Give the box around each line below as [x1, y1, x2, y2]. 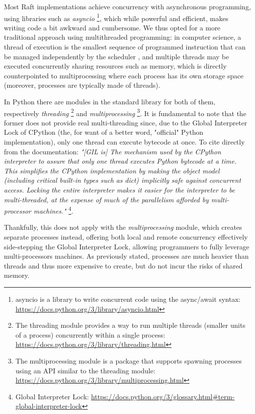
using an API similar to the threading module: [15, 365, 155, 375]
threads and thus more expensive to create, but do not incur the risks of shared [4, 260, 243, 270]
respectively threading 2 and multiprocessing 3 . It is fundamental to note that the [4, 106, 247, 118]
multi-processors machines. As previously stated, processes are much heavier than [4, 251, 249, 261]
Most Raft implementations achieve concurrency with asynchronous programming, [4, 1, 251, 11]
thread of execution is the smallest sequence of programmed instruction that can [4, 42, 246, 52]
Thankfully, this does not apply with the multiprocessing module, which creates [4, 222, 242, 232]
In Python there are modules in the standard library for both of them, [4, 97, 216, 106]
